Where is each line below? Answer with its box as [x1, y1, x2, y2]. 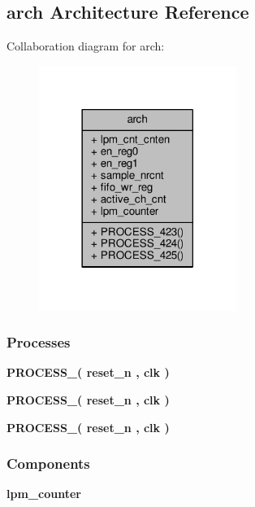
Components [6, 453, 90, 474]
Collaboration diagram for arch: [6, 37, 165, 55]
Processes [6, 332, 71, 352]
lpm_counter [6, 485, 81, 502]
